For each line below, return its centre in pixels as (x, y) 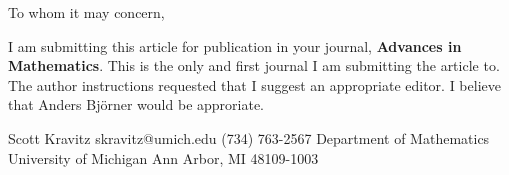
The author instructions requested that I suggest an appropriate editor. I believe (254, 84)
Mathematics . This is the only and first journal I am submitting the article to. (254, 65)
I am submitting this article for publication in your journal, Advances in (235, 45)
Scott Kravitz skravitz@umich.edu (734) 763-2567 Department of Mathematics (249, 137)
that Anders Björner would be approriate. (136, 104)
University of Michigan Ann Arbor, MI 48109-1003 (163, 157)
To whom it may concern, (86, 12)
